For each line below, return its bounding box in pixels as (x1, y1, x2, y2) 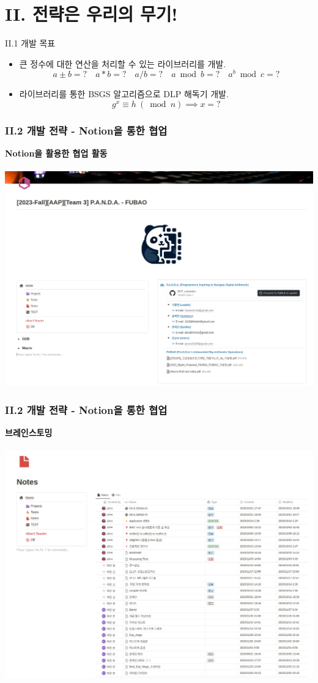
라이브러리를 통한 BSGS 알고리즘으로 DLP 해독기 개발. (19, 87, 229, 100)
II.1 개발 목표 (5, 37, 56, 50)
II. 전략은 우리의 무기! (5, 1, 178, 26)
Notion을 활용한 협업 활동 (5, 147, 108, 160)
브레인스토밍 (5, 426, 53, 439)
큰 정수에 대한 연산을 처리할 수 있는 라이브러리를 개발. (19, 57, 226, 70)
